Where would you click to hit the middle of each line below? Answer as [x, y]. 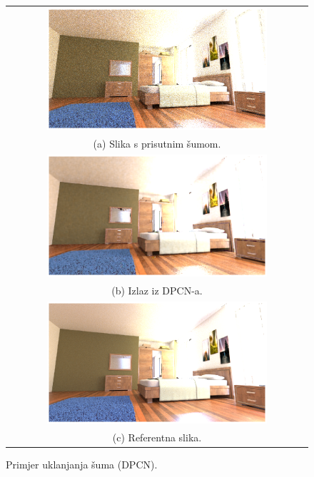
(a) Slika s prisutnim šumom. [157, 143]
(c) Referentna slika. [157, 437]
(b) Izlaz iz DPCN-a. [157, 290]
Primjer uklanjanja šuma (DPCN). [82, 464]
